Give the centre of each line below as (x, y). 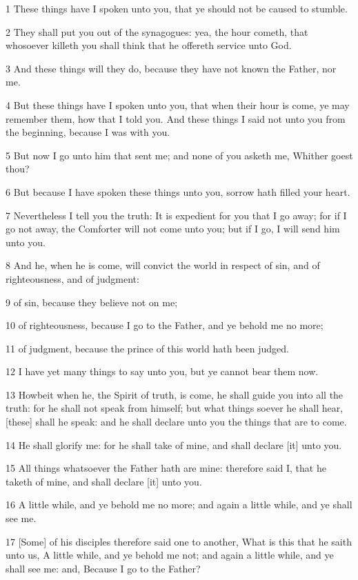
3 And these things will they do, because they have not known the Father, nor (171, 68)
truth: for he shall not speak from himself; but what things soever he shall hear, (175, 408)
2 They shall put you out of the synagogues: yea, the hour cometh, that (157, 31)
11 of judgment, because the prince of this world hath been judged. (147, 348)
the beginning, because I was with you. (88, 132)
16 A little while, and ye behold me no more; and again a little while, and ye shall (179, 504)
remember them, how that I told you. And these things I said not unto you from (176, 118)
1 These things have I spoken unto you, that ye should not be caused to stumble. (177, 8)
